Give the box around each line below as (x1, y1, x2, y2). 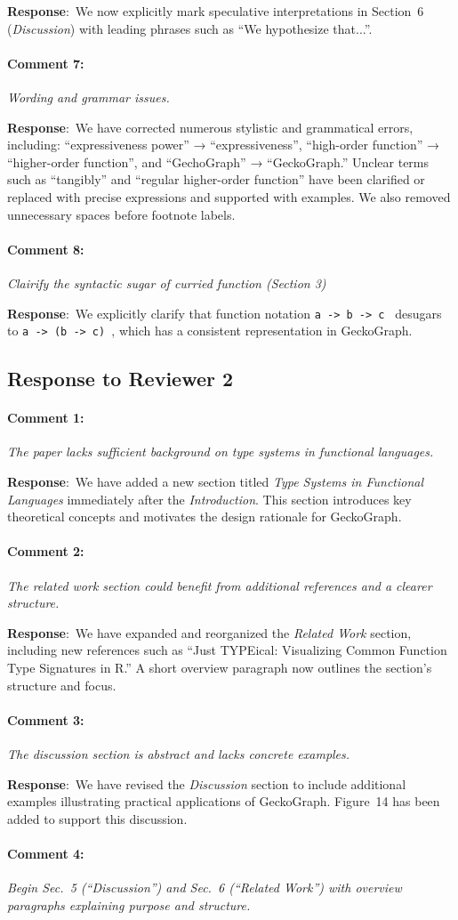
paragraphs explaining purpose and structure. (7, 895, 251, 914)
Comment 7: (7, 53, 84, 72)
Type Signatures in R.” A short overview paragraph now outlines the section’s (7, 658, 432, 676)
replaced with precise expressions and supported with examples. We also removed (7, 187, 451, 206)
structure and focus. (7, 675, 117, 694)
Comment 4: (7, 843, 84, 862)
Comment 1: (7, 408, 84, 427)
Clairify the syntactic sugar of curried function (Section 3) (7, 273, 326, 292)
